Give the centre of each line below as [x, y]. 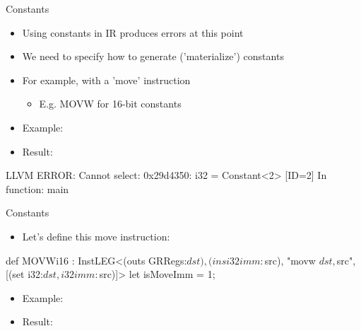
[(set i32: [24, 274]
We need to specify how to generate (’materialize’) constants [153, 56]
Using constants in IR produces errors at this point [133, 32]
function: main [37, 188]
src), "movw [290, 260]
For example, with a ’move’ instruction [106, 80]
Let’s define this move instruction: [96, 236]
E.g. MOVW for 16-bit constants [110, 104]
